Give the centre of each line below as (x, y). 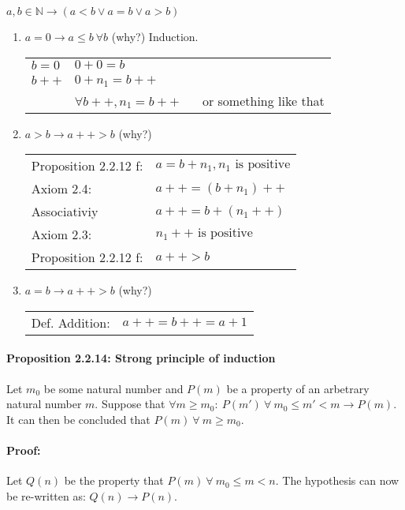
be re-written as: (46, 495)
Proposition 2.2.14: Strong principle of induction (141, 358)
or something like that (263, 100)
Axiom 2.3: (61, 234)
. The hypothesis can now (337, 480)
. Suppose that (130, 404)
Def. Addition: (71, 322)
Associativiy (65, 212)
